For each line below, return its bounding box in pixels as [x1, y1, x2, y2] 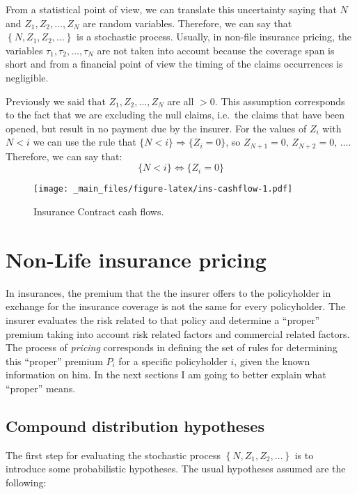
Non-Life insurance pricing [6, 245, 267, 273]
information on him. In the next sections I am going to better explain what [6, 367, 326, 382]
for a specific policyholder [118, 353, 228, 368]
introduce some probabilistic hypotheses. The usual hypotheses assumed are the [6, 461, 346, 476]
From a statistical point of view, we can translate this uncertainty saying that [6, 2, 337, 16]
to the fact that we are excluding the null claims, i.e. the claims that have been [6, 107, 345, 122]
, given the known [234, 353, 310, 368]
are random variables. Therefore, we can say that [83, 15, 292, 30]
